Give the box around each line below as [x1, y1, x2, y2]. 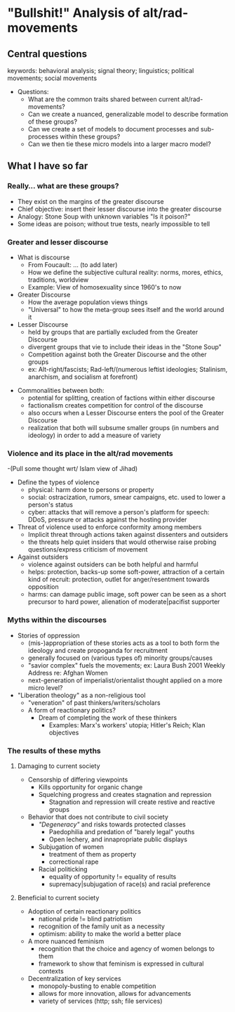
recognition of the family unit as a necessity [38, 922, 165, 930]
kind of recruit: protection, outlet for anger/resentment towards [27, 575, 210, 584]
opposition [27, 583, 59, 591]
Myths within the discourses [7, 615, 107, 625]
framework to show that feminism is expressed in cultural [38, 959, 204, 968]
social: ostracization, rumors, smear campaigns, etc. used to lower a [27, 493, 226, 502]
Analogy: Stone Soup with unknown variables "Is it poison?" [17, 212, 191, 221]
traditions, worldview [27, 275, 89, 284]
